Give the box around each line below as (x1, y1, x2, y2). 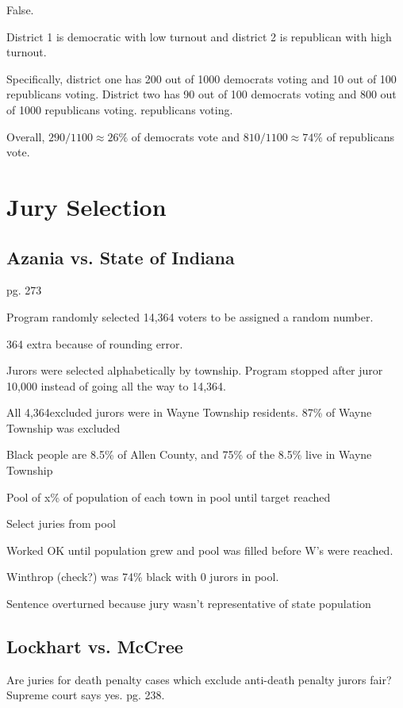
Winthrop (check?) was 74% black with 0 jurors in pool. (6, 568, 279, 585)
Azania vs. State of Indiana (6, 244, 235, 269)
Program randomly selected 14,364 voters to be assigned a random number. (6, 308, 374, 325)
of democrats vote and (131, 128, 240, 144)
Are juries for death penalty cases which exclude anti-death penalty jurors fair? (6, 671, 392, 687)
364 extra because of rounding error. (6, 335, 183, 352)
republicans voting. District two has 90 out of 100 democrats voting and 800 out (6, 86, 397, 102)
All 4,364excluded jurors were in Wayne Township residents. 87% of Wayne (6, 404, 372, 421)
